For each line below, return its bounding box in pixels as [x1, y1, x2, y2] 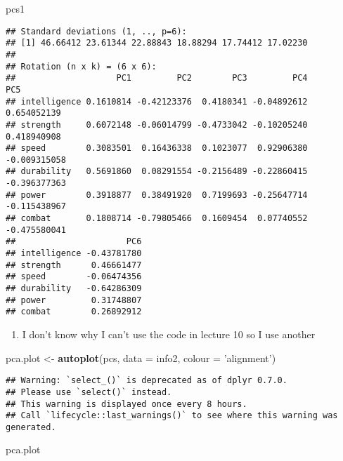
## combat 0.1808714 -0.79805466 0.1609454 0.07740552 [6, 213, 308, 224]
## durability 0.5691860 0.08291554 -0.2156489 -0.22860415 [6, 166, 308, 177]
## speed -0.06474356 [6, 272, 142, 282]
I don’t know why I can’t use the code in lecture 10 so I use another [22, 327, 316, 341]
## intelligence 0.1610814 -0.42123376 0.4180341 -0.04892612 [6, 96, 308, 107]
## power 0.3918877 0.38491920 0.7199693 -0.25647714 [6, 189, 308, 200]
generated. [6, 422, 56, 432]
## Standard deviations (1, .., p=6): [6, 26, 187, 36]
